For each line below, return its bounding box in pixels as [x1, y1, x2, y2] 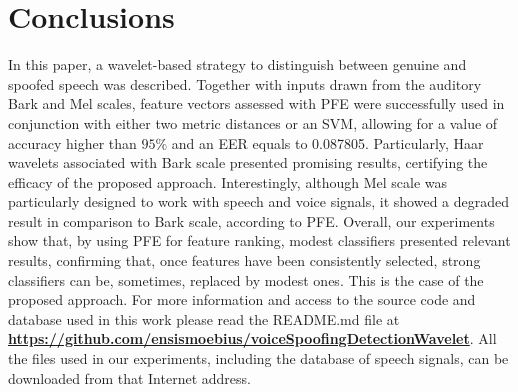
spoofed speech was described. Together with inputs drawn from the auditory [8, 73, 482, 94]
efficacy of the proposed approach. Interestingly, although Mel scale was [8, 171, 448, 192]
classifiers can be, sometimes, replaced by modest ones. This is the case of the [8, 269, 484, 290]
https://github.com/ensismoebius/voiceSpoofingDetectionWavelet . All [8, 328, 497, 349]
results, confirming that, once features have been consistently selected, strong [8, 250, 481, 271]
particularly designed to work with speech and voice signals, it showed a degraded [8, 191, 510, 212]
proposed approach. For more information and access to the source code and [8, 289, 476, 310]
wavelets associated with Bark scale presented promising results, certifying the [8, 152, 488, 173]
